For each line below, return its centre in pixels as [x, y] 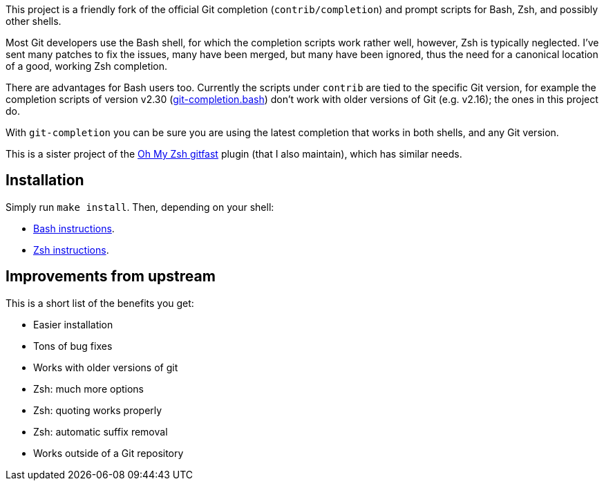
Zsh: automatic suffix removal [101, 431]
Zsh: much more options [88, 389]
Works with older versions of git [106, 367]
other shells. [34, 21]
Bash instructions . [74, 228]
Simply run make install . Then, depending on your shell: [140, 207]
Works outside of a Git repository [108, 453]
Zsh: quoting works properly [98, 410]
